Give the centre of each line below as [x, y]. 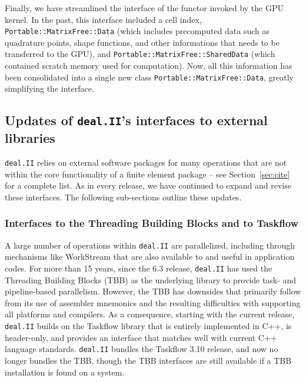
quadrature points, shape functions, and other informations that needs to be [142, 42]
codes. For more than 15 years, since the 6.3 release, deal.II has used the [139, 268]
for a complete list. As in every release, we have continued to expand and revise [148, 185]
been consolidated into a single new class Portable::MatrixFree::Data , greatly [149, 77]
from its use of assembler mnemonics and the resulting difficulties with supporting [153, 302]
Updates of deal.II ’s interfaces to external [136, 120]
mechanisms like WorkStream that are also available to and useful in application [150, 257]
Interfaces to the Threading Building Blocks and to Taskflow [152, 223]
